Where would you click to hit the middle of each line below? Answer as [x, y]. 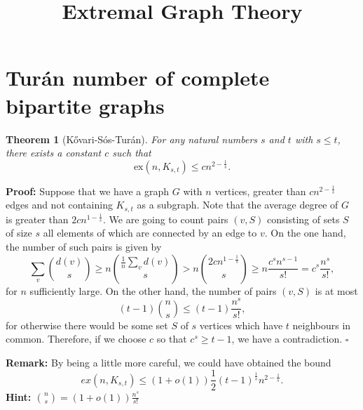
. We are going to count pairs [165, 219]
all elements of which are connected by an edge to [150, 233]
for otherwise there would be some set [87, 325]
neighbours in [322, 325]
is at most [336, 290]
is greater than [37, 219]
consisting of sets [303, 219]
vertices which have [241, 325]
